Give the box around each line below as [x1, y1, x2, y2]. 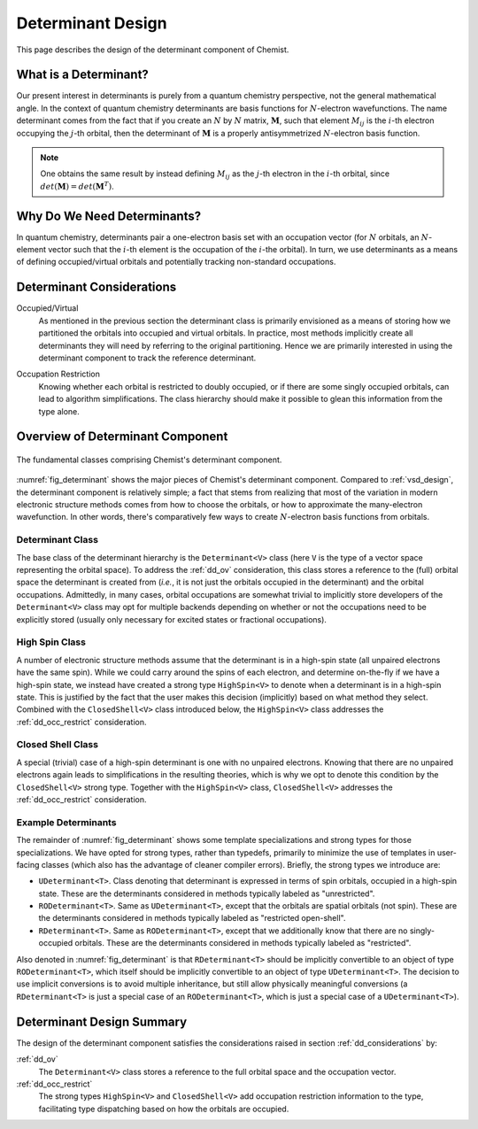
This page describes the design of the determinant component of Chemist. [16, 44, 289, 55]
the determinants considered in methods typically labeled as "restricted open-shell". [38, 913, 346, 924]
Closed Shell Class [16, 738, 99, 751]
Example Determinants [16, 816, 117, 828]
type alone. [38, 406, 80, 416]
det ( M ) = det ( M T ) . [40, 180, 114, 191]
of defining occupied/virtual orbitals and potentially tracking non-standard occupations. [16, 257, 336, 267]
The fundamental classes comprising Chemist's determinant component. [16, 454, 282, 465]
